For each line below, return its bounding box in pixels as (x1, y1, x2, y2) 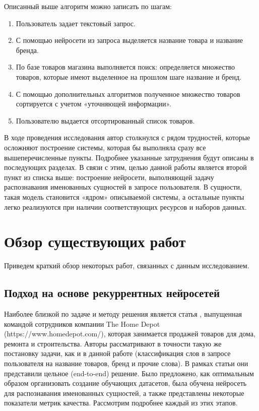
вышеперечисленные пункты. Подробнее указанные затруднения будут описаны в (4, 152, 254, 162)
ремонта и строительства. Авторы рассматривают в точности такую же (4, 338, 222, 348)
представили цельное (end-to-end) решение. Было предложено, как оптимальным (4, 368, 254, 378)
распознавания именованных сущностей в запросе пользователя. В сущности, (4, 182, 242, 192)
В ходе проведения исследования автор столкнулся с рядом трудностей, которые (4, 132, 250, 143)
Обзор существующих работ (4, 231, 186, 252)
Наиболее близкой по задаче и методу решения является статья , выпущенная (4, 309, 242, 319)
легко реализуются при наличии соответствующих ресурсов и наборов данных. (4, 201, 247, 212)
